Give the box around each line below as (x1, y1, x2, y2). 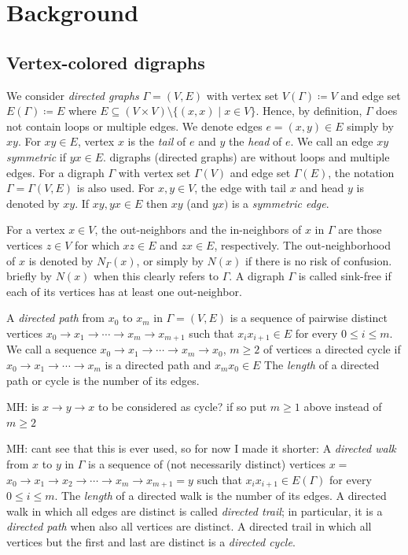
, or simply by (136, 252, 204, 268)
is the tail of (127, 133, 186, 150)
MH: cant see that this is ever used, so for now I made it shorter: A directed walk (6, 440, 396, 457)
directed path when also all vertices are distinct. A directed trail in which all (6, 518, 372, 535)
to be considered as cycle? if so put (98, 398, 267, 415)
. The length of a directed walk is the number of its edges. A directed (54, 487, 387, 503)
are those (338, 221, 382, 238)
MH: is (6, 398, 39, 415)
